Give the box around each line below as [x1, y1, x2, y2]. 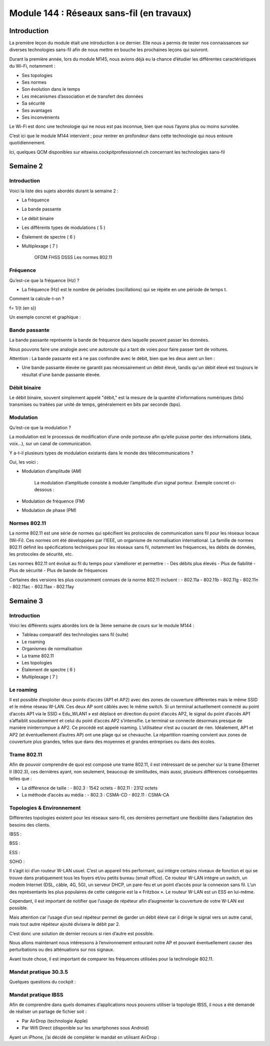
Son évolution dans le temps [21, 86, 80, 92]
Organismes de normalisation [21, 646, 82, 652]
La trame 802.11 [21, 653, 54, 659]
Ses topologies [21, 72, 52, 78]
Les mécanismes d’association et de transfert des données [21, 93, 143, 99]
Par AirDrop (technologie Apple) [21, 1017, 88, 1024]
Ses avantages [21, 107, 52, 113]
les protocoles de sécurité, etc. [9, 551, 73, 557]
